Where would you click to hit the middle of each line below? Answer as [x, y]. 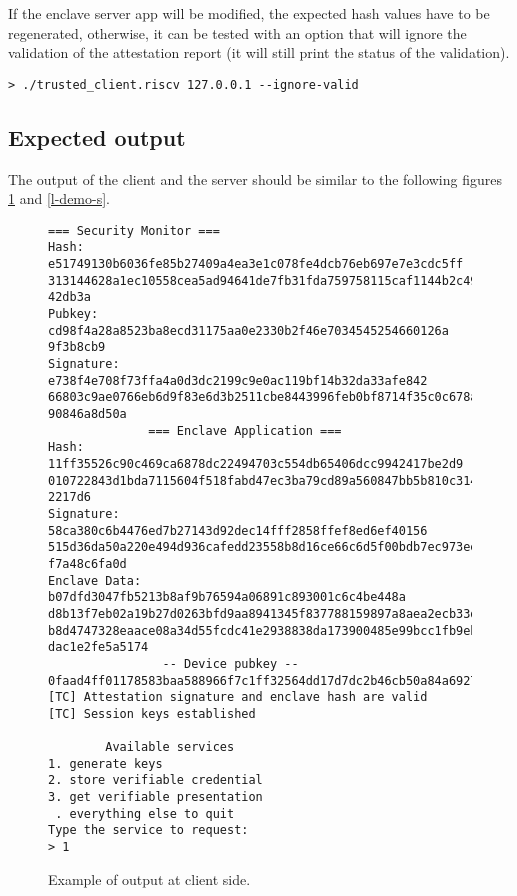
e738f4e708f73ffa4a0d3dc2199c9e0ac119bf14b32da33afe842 [238, 380]
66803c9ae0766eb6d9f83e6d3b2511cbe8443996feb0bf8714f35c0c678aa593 [277, 397]
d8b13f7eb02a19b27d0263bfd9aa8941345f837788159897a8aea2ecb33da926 [277, 613]
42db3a [69, 297]
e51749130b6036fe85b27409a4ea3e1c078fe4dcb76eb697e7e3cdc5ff [256, 264]
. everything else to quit [145, 813]
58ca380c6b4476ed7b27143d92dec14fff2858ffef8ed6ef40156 [238, 530]
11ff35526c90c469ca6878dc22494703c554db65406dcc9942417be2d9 [256, 464]
